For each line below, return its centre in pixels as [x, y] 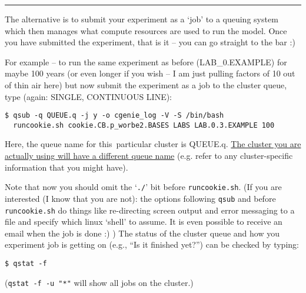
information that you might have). [66, 167]
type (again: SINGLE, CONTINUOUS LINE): [89, 96]
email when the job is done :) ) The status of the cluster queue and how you [142, 233]
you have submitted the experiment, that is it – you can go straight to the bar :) [150, 42]
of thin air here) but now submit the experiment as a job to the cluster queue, [146, 84]
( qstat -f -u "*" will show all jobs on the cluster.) [99, 282]
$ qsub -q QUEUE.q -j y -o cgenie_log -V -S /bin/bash [114, 116]
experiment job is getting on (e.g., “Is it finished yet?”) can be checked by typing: [152, 244]
